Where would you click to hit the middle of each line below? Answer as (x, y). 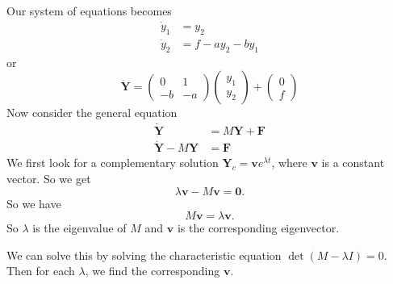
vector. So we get (49, 178)
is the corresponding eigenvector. (258, 228)
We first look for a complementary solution (113, 163)
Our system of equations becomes (89, 10)
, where (289, 163)
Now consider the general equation (92, 113)
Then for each (41, 271)
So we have (34, 203)
